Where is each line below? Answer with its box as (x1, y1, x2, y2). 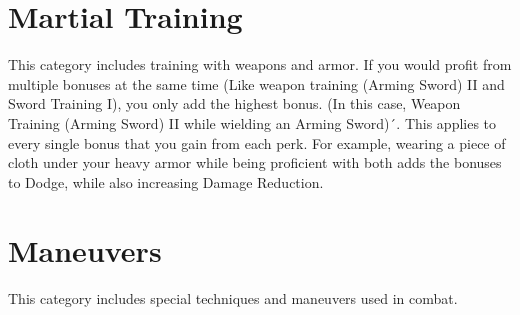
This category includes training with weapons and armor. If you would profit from (8, 54, 512, 75)
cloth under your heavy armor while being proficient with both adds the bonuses (8, 152, 502, 173)
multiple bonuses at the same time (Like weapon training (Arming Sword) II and (8, 73, 505, 94)
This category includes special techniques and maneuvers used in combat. (8, 288, 458, 309)
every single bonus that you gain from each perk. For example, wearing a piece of (8, 132, 506, 153)
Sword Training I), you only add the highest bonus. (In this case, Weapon (8, 93, 461, 114)
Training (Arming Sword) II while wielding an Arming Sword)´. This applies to (8, 112, 497, 133)
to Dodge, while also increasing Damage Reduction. (8, 171, 324, 192)
